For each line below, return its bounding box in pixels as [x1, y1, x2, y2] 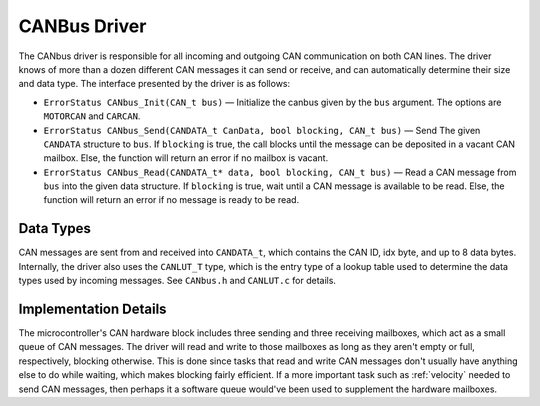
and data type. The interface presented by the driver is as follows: [18, 78, 291, 90]
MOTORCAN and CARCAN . [43, 110, 141, 122]
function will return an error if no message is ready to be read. [43, 194, 300, 206]
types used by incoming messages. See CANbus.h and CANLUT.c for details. [18, 275, 337, 287]
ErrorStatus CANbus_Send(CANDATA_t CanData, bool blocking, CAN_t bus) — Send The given [43, 124, 481, 136]
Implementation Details [18, 300, 167, 317]
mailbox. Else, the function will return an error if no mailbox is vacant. [43, 152, 329, 164]
